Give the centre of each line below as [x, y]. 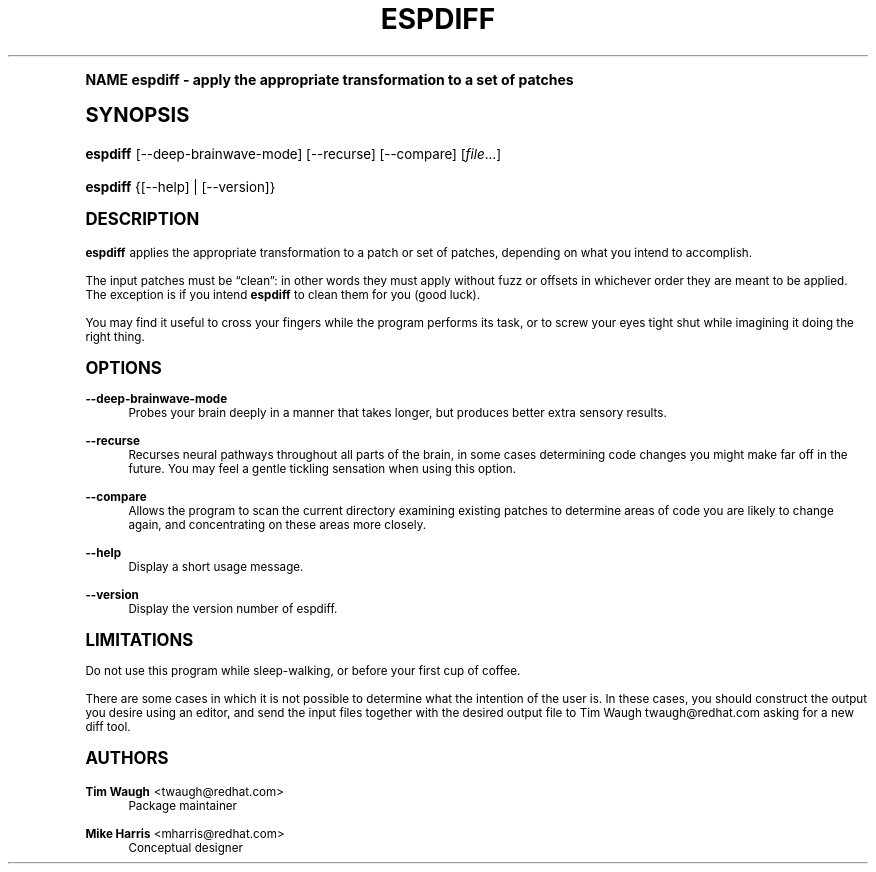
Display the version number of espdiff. [233, 608]
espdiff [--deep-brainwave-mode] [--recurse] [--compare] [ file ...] [293, 153]
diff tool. [108, 726]
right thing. [115, 336]
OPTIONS [123, 367]
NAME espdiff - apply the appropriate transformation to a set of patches [329, 79]
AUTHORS [127, 757]
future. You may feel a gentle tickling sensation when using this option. [322, 468]
